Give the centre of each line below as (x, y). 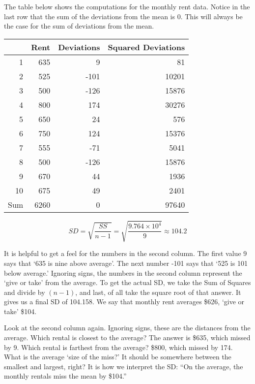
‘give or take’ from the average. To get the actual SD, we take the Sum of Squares (127, 282)
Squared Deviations (146, 47)
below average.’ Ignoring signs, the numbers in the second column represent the (123, 272)
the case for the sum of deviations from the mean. (79, 26)
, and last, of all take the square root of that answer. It (158, 292)
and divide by (25, 292)
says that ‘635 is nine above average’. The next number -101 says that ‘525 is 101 (126, 263)
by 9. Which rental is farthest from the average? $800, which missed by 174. (118, 347)
